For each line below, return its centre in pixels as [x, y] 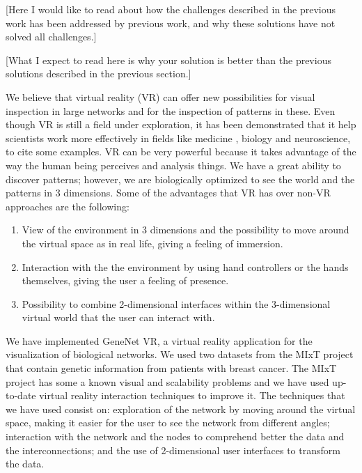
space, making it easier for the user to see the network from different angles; [168, 422]
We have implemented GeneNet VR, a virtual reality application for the [159, 340]
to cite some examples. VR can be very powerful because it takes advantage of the [181, 152]
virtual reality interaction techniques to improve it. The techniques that [192, 395]
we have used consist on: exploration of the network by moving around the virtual [181, 409]
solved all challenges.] [51, 37]
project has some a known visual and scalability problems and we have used [167, 381]
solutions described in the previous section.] [99, 73]
